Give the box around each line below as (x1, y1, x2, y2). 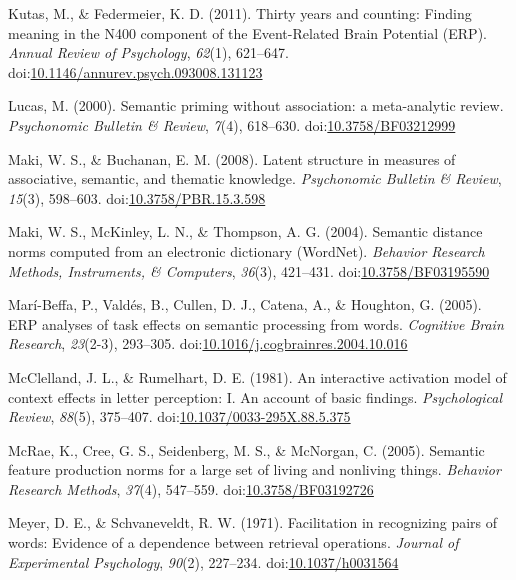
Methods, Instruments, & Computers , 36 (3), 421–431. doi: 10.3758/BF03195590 (8, 260, 490, 281)
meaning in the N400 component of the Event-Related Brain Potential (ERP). (8, 22, 487, 43)
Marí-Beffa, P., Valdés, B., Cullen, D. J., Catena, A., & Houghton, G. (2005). (8, 294, 482, 315)
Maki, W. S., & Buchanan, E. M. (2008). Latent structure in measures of (8, 148, 456, 169)
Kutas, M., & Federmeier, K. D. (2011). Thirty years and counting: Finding (8, 3, 472, 23)
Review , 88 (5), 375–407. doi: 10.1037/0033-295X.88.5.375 (8, 406, 351, 427)
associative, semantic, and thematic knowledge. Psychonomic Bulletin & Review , (8, 168, 502, 189)
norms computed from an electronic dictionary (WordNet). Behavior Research (8, 240, 485, 261)
